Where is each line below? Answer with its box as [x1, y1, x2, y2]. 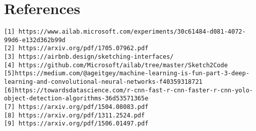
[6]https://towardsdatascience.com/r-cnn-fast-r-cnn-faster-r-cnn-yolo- [4, 86, 253, 94]
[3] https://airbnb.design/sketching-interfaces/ [4, 53, 174, 61]
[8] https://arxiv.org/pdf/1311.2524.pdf [4, 111, 145, 119]
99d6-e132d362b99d [4, 36, 66, 44]
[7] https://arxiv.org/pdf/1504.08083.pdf [4, 103, 149, 111]
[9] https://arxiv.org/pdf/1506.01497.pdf [4, 120, 149, 127]
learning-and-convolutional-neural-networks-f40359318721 [4, 78, 203, 86]
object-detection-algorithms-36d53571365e [4, 95, 149, 102]
